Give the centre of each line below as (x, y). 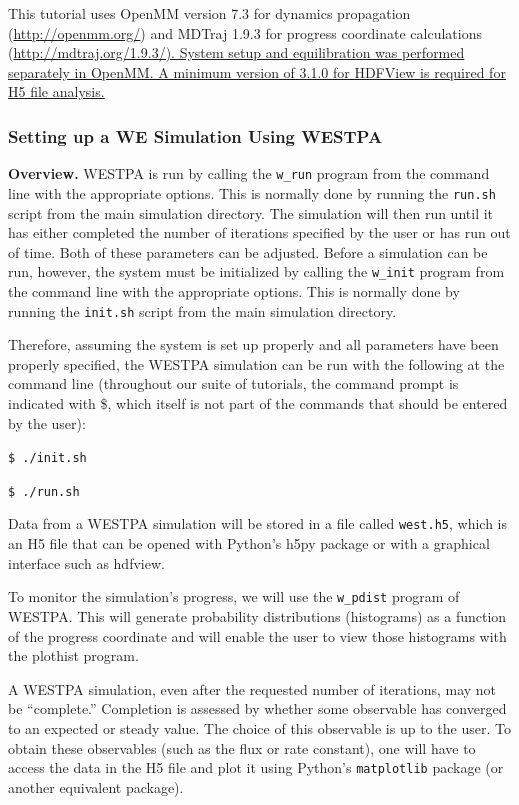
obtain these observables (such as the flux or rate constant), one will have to (242, 747)
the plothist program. (73, 655)
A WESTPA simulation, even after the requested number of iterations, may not (252, 688)
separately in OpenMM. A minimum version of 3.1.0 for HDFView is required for (257, 71)
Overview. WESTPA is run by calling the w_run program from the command (249, 173)
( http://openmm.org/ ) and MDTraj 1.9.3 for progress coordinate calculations (245, 32)
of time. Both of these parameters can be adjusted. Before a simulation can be (248, 251)
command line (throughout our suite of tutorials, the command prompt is (233, 383)
